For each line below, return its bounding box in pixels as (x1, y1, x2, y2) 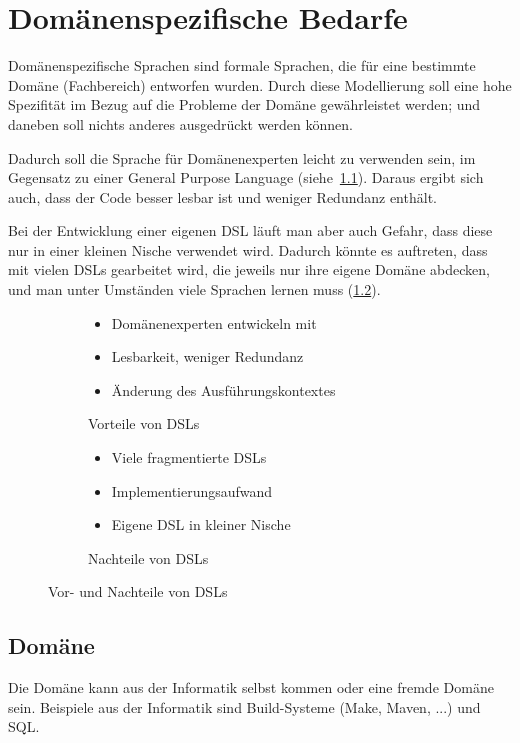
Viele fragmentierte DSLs (111, 447, 267, 468)
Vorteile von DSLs (88, 413, 200, 434)
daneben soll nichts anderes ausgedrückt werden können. (8, 113, 353, 134)
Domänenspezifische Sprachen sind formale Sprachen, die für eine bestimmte (8, 55, 476, 76)
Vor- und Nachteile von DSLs (48, 581, 228, 602)
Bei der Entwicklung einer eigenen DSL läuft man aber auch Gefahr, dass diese (8, 220, 493, 241)
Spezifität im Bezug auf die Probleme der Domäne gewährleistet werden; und (8, 94, 481, 115)
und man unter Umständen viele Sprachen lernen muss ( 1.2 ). (8, 279, 381, 300)
